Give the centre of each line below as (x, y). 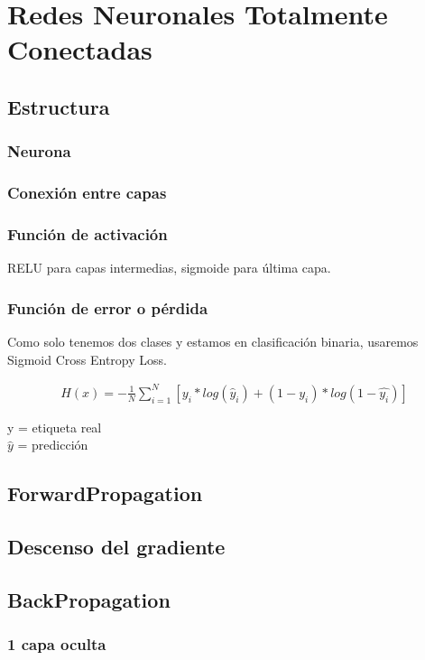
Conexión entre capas (87, 193)
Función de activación (88, 233)
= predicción (53, 445)
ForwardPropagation (105, 493)
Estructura (59, 106)
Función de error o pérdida (108, 307)
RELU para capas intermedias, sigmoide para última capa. (169, 268)
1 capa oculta (57, 644)
